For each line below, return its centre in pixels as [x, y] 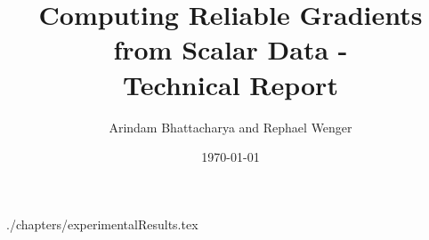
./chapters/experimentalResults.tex [102, 224]
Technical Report [231, 84]
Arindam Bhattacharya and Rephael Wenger [231, 127]
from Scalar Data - [231, 49]
